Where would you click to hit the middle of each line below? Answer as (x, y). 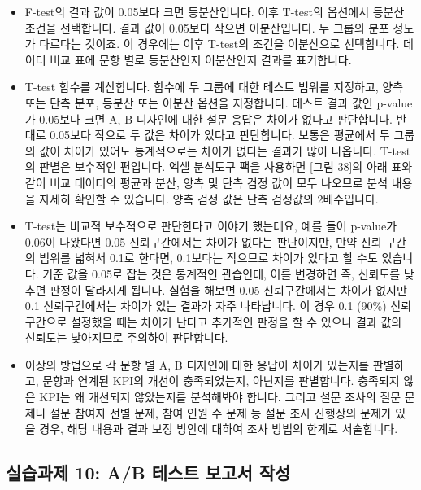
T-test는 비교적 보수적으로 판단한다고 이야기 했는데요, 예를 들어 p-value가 (211, 226)
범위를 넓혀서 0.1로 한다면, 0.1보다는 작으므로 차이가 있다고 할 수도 (208, 258)
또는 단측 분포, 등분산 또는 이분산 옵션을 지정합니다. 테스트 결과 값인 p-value (219, 102)
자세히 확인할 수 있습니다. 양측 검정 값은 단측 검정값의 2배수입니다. (209, 198)
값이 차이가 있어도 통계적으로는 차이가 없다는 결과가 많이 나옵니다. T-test (225, 150)
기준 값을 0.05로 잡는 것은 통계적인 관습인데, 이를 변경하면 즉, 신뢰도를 (221, 273)
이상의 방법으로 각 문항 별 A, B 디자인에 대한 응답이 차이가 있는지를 (197, 364)
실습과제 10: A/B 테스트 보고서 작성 (148, 472)
